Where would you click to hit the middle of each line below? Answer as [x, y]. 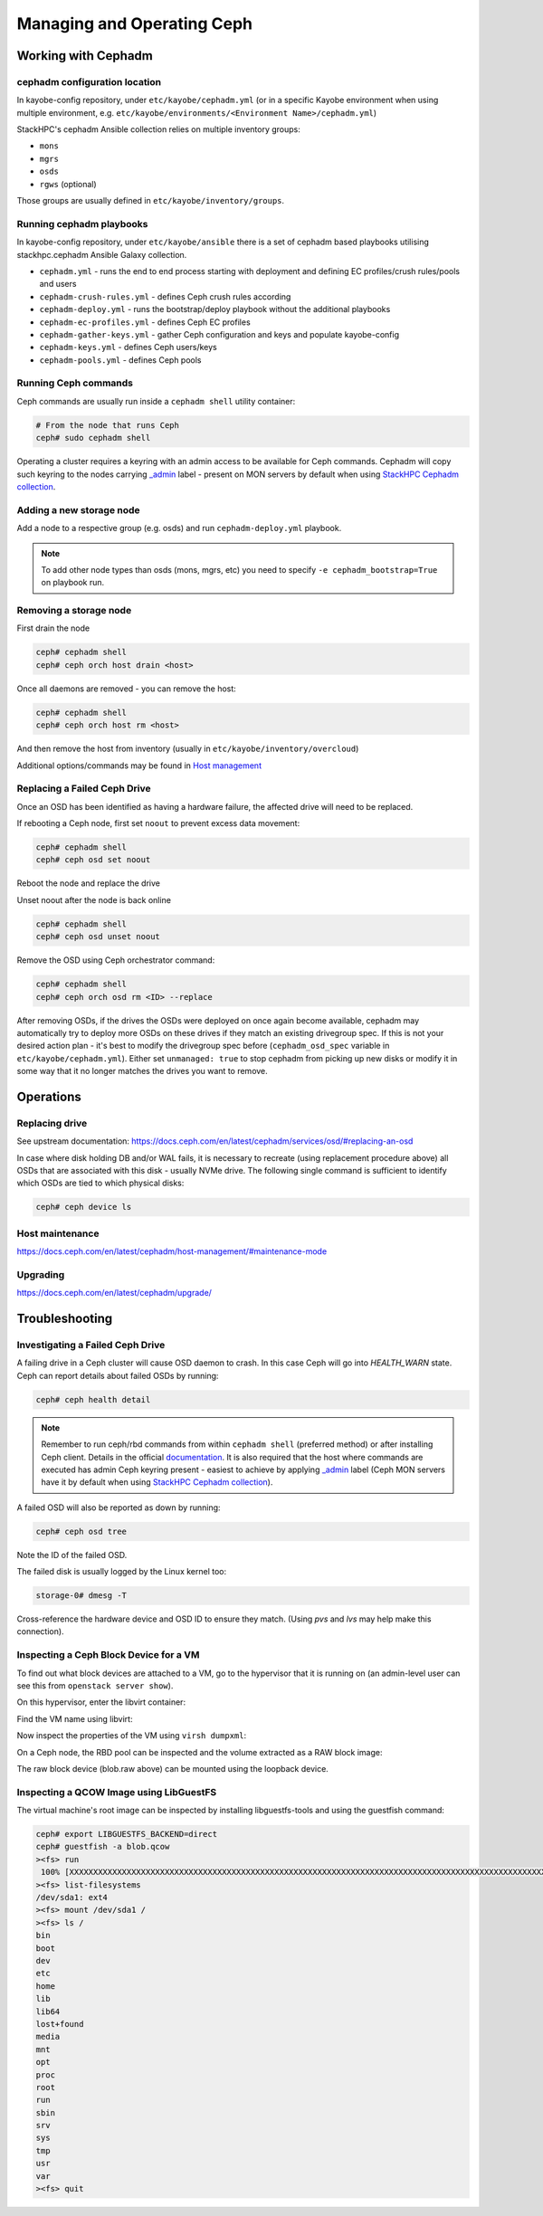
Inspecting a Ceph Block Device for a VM [108, 1655]
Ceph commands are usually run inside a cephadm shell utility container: [156, 401]
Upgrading [41, 1274]
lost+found [60, 2024]
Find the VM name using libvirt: [75, 1718]
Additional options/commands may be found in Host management [139, 766]
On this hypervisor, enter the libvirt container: [101, 1702]
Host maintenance [58, 1233]
